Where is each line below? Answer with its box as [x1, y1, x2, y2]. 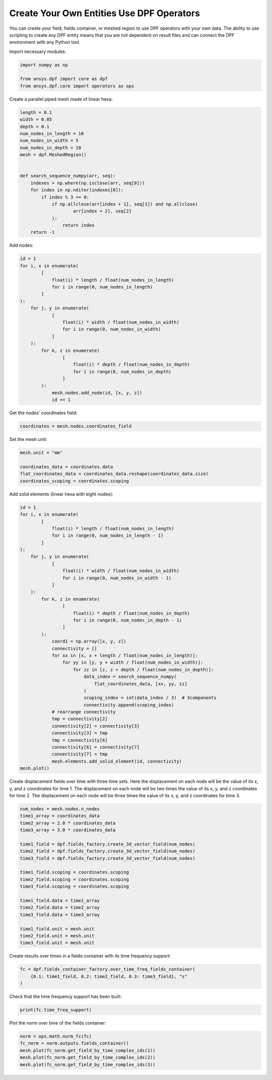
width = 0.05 [20, 116, 52, 122]
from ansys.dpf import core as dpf [20, 76, 108, 82]
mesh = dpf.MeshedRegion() [20, 152, 87, 158]
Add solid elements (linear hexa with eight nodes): [9, 491, 113, 497]
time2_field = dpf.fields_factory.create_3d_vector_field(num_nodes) [20, 848, 195, 854]
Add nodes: [9, 242, 34, 248]
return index [62, 222, 95, 228]
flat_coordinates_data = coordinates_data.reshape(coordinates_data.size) [20, 471, 209, 477]
